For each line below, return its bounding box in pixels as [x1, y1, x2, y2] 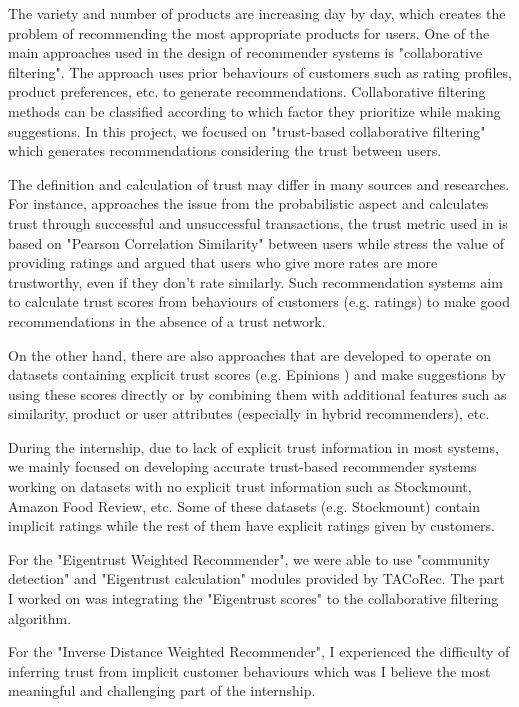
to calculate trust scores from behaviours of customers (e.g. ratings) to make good [8, 291, 511, 312]
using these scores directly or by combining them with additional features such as [8, 383, 507, 404]
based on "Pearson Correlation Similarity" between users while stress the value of [8, 232, 504, 253]
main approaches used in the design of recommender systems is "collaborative [8, 42, 483, 63]
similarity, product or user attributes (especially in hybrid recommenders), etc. [8, 403, 490, 424]
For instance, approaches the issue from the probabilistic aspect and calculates [8, 193, 489, 214]
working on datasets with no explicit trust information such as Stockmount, [8, 476, 472, 497]
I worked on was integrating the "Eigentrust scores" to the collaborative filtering [8, 588, 499, 609]
